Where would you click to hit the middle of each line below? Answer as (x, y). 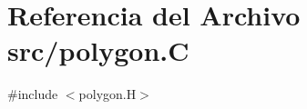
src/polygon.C (98, 50)
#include (33, 94)
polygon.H (107, 94)
